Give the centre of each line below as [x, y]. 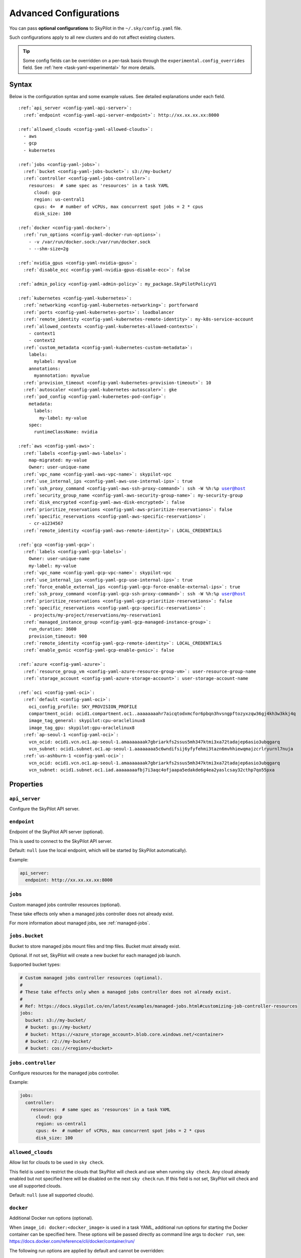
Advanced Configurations [64, 13]
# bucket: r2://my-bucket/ [58, 1041]
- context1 [42, 333]
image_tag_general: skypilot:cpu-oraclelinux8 [87, 721]
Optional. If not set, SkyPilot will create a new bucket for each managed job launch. [95, 956]
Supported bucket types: [35, 965]
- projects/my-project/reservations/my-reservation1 [95, 615]
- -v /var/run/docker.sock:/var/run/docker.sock [89, 242]
